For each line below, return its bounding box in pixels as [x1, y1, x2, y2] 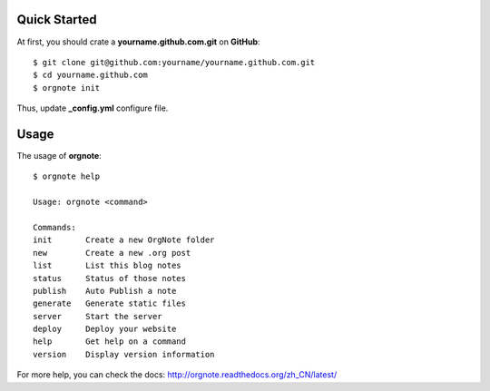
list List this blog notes [33, 260, 181, 271]
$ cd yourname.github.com [33, 70, 149, 81]
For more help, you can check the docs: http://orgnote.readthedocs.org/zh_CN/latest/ [16, 369, 338, 380]
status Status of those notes [33, 273, 186, 283]
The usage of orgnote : [16, 150, 102, 161]
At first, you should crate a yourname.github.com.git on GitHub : [16, 36, 260, 47]
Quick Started [16, 12, 97, 27]
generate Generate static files [33, 298, 186, 308]
